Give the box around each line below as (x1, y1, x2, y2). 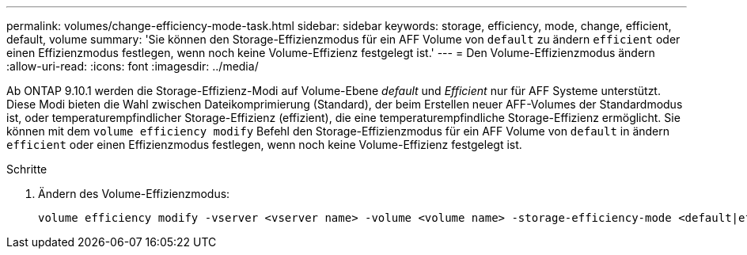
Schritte (6, 162, 47, 176)
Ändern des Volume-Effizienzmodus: (38, 187, 230, 200)
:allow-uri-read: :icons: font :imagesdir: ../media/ (6, 59, 259, 73)
